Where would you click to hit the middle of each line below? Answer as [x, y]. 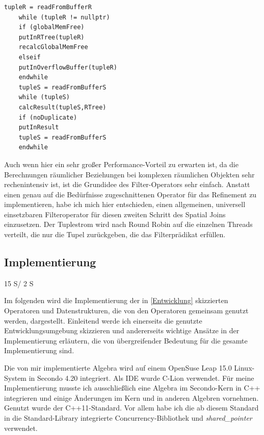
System [16, 377]
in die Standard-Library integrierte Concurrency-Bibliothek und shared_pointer [128, 417]
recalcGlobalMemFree [53, 47]
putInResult [39, 128]
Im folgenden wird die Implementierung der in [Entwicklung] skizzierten [116, 300]
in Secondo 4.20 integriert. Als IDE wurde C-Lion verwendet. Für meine [141, 377]
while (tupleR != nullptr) [64, 17]
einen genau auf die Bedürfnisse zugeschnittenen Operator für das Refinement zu [130, 194]
